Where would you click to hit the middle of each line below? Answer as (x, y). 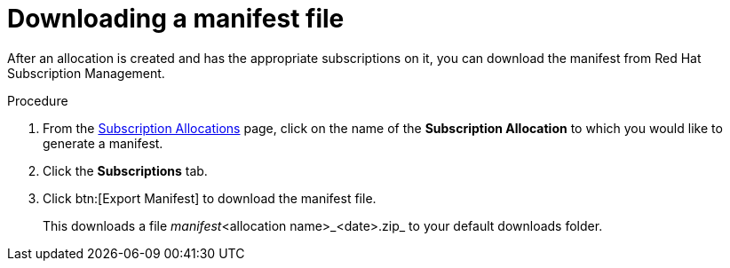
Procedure (38, 100)
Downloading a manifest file (176, 19)
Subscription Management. (86, 73)
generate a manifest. (103, 143)
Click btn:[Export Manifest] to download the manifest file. (210, 198)
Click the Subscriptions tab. (125, 170)
